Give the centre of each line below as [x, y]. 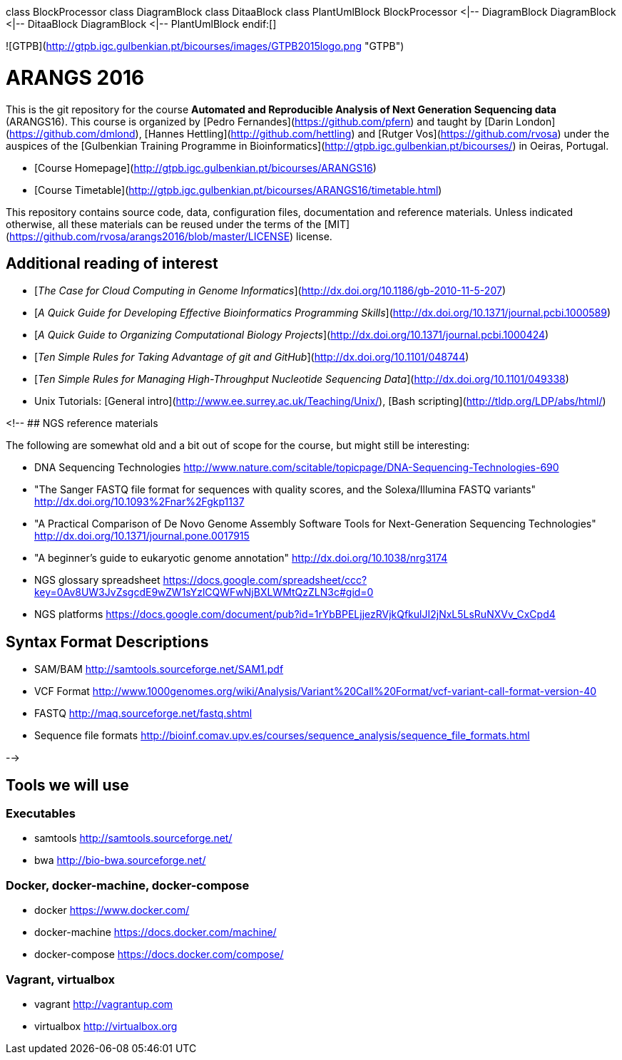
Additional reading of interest [112, 263]
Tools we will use [67, 785]
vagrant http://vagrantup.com [104, 1004]
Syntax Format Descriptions [107, 642]
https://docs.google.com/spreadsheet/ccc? [265, 580]
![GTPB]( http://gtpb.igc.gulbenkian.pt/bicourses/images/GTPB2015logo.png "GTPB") [205, 46]
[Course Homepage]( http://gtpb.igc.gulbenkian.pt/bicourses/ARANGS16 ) [205, 168]
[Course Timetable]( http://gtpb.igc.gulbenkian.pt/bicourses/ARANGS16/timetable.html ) [238, 190]
